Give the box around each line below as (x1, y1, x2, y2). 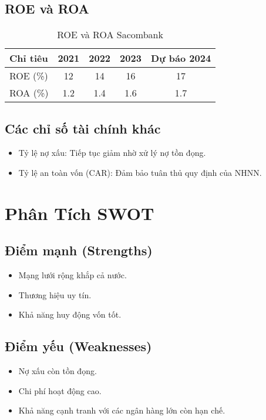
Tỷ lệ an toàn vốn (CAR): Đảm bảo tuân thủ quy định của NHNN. (18, 166, 262, 178)
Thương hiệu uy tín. (18, 288, 92, 301)
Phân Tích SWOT (5, 201, 154, 225)
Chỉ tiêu (9, 51, 48, 65)
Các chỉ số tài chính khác (5, 119, 161, 137)
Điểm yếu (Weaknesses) (5, 337, 152, 355)
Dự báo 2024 (150, 51, 211, 65)
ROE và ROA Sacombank (57, 28, 163, 42)
